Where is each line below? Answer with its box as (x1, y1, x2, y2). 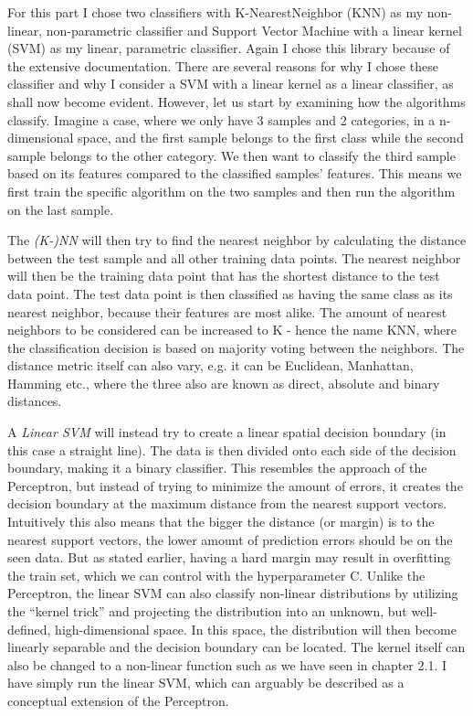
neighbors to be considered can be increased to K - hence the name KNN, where (7, 320, 457, 339)
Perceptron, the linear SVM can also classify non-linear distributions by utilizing (7, 583, 458, 603)
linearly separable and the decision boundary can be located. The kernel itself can (7, 637, 466, 657)
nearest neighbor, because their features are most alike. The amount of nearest (7, 302, 447, 321)
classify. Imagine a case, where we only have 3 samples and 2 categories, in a (7, 110, 436, 129)
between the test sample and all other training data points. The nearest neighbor (7, 248, 461, 267)
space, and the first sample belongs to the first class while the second (78, 128, 464, 147)
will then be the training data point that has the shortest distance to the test (7, 266, 440, 285)
